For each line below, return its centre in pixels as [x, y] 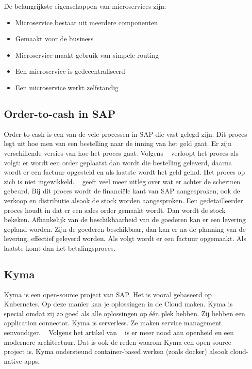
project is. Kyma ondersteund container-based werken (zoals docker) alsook [116, 351]
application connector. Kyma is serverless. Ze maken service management [113, 323]
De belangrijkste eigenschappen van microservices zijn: [85, 6]
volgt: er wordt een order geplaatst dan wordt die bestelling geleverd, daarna [118, 162]
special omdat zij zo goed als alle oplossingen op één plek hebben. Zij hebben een [125, 313]
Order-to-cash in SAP [60, 113]
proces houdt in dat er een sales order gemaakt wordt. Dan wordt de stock [115, 210]
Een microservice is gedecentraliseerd [70, 71]
